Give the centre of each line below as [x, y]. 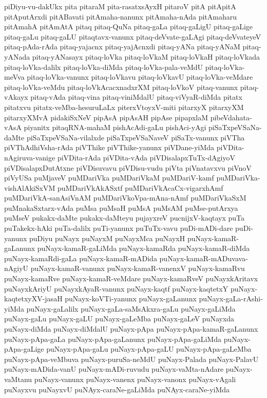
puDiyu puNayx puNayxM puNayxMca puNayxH [107, 238]
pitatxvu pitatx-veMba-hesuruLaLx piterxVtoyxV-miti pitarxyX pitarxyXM [124, 107]
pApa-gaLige [24, 349]
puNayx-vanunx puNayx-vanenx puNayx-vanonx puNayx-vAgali [135, 379]
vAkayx [16, 97]
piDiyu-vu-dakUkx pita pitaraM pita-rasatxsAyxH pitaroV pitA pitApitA [120, 6]
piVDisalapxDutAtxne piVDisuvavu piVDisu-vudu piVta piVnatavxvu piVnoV [128, 167]
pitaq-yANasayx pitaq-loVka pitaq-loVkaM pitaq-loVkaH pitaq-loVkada [146, 56]
